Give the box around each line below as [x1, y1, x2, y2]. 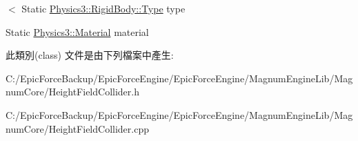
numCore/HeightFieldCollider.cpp [6, 121, 149, 135]
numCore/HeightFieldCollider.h [6, 84, 139, 99]
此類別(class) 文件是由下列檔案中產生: [6, 48, 174, 62]
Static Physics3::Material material [6, 24, 149, 39]
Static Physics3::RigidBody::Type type [21, 1, 186, 15]
